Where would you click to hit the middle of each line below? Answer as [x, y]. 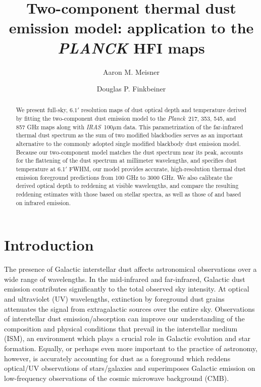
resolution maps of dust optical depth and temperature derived [164, 110]
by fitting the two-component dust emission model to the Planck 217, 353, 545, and [126, 118]
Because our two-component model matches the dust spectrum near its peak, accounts [129, 152]
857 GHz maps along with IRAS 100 [64, 127]
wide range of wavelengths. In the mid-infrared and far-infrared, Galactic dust [125, 279]
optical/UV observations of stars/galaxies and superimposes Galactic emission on [130, 368]
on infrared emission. [43, 202]
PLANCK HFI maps [131, 47]
